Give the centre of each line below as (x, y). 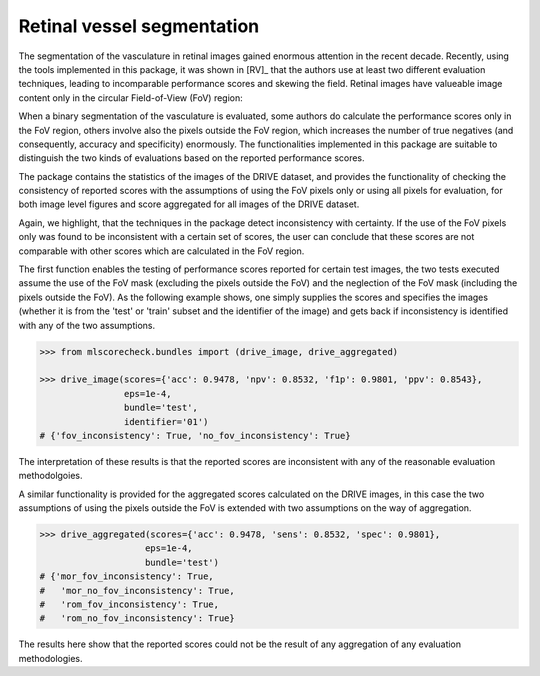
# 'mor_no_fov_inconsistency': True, (137, 590)
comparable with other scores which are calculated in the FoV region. (161, 251)
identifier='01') (166, 421)
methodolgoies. (50, 476)
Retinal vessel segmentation (139, 26)
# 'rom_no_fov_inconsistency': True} (137, 618)
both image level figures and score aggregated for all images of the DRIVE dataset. (189, 204)
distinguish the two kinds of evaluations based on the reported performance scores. (191, 158)
